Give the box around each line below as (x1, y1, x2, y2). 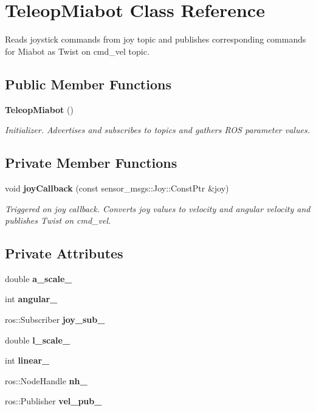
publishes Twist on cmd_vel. (5, 214, 111, 227)
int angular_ (5, 292, 58, 305)
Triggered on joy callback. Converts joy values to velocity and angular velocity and (5, 202, 311, 215)
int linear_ (5, 354, 50, 367)
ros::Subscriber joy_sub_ (5, 313, 105, 326)
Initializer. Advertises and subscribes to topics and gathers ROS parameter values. (5, 123, 310, 136)
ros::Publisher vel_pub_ (5, 395, 102, 407)
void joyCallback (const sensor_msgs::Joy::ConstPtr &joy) (5, 181, 229, 194)
